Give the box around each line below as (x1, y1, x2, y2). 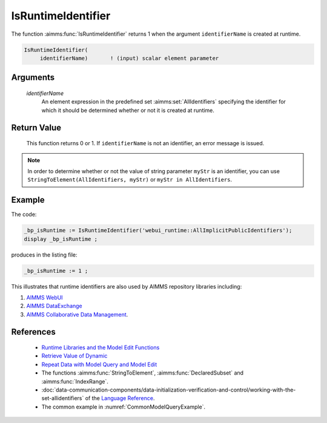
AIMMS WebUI (26, 293, 63, 301)
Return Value (11, 122, 62, 133)
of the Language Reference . (85, 395, 155, 402)
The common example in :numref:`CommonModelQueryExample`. (41, 403, 206, 410)
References (11, 327, 56, 337)
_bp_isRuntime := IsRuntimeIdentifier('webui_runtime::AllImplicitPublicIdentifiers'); (24, 227, 292, 234)
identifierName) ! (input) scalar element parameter (39, 54, 219, 62)
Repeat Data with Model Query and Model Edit (41, 361, 157, 368)
